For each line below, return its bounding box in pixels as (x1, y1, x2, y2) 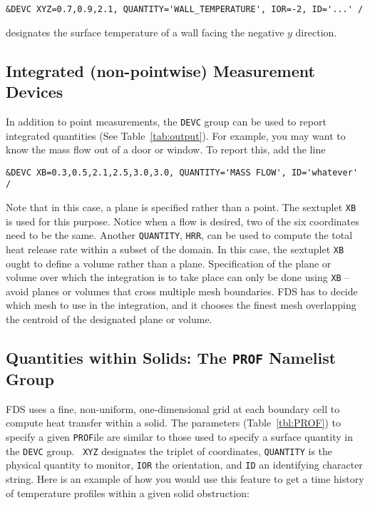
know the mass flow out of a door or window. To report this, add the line (6, 142, 326, 157)
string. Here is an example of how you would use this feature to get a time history (6, 471, 364, 486)
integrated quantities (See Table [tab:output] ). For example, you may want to (6, 128, 346, 143)
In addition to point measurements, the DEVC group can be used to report (6, 113, 327, 128)
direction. (295, 24, 337, 39)
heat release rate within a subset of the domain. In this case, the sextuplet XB (6, 241, 344, 256)
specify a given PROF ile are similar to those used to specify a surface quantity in (6, 429, 353, 444)
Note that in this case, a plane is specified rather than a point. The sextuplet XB (6, 200, 356, 214)
